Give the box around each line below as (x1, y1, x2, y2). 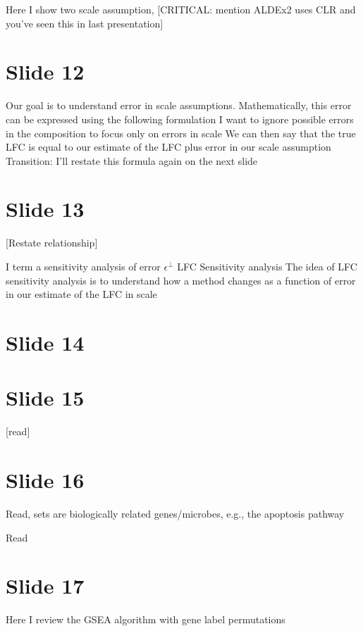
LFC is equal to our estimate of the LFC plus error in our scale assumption (6, 139, 331, 154)
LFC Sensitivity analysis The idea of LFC (177, 259, 357, 273)
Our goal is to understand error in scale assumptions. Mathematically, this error (6, 98, 352, 113)
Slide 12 (6, 57, 85, 86)
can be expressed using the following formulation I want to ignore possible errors (6, 111, 354, 126)
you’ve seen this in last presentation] (6, 15, 164, 30)
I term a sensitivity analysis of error (6, 259, 161, 273)
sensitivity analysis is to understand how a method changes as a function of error (6, 273, 356, 287)
